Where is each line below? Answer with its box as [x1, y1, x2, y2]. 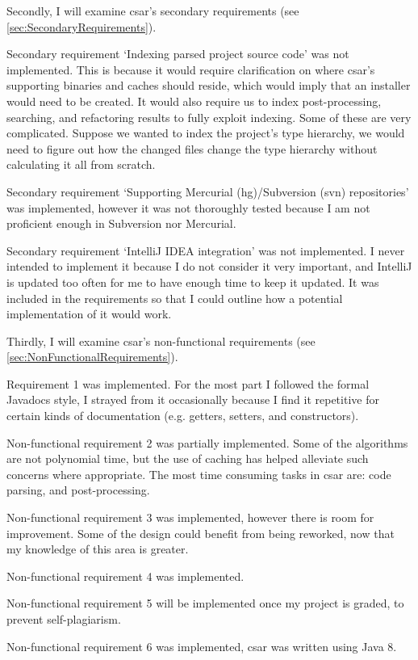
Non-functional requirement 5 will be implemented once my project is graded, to [6, 595, 404, 612]
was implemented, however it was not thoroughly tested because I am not [6, 199, 370, 216]
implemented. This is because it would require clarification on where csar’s [6, 61, 375, 78]
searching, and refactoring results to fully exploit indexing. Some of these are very [6, 108, 412, 125]
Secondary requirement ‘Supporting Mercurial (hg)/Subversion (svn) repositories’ [6, 183, 409, 200]
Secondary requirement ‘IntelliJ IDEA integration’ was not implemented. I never [6, 242, 405, 259]
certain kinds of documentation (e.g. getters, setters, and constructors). [6, 407, 359, 424]
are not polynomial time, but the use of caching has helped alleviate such [6, 450, 369, 467]
